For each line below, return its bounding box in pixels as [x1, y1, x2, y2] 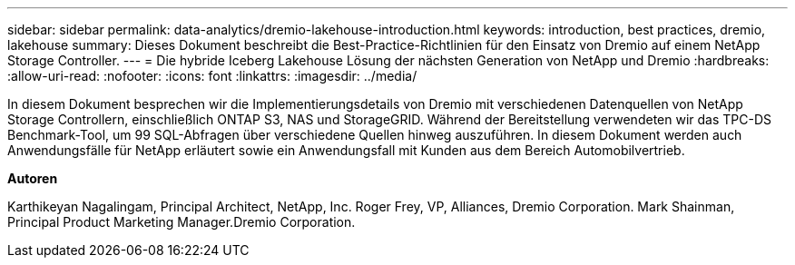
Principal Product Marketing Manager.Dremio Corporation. [7, 214, 356, 230]
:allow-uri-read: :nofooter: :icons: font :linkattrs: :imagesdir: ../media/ [7, 68, 417, 83]
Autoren [7, 171, 58, 186]
